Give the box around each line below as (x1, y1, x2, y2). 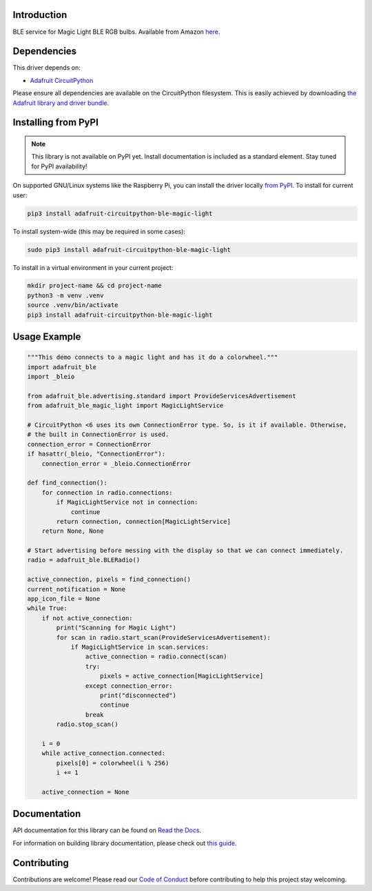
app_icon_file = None (27, 595, 101, 603)
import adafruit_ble (27, 363, 96, 371)
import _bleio (27, 373, 75, 381)
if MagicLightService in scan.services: (70, 643, 209, 651)
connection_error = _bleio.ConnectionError (41, 460, 191, 467)
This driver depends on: (12, 63, 81, 72)
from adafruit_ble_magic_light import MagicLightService (27, 402, 224, 410)
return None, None (41, 527, 104, 535)
